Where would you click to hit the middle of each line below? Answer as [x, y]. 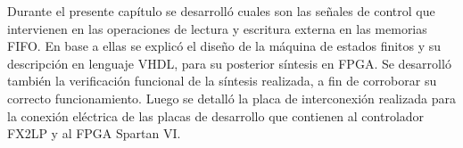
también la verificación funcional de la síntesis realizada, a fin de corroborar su [222, 81]
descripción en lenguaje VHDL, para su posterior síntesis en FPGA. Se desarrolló [229, 63]
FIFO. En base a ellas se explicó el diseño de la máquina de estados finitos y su [224, 46]
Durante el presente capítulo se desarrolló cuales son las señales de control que [221, 11]
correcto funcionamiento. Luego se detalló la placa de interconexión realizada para [231, 98]
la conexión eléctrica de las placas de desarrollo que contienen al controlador [216, 115]
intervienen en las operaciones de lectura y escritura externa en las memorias [217, 28]
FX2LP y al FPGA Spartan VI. [94, 133]
